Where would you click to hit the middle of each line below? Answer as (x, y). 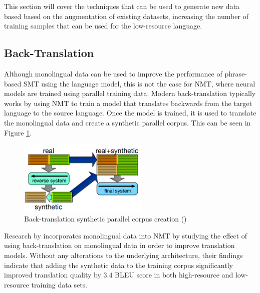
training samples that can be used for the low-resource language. (103, 26)
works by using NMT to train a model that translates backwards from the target (128, 103)
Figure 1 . (18, 132)
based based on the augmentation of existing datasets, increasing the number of (126, 16)
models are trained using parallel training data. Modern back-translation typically (130, 93)
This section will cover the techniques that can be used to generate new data (122, 6)
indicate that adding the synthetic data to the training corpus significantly (118, 265)
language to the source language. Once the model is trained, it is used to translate (130, 113)
